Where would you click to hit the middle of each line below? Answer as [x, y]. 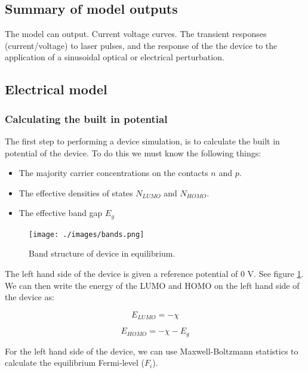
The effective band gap [61, 213]
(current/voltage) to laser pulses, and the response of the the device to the [141, 45]
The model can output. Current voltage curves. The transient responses [136, 34]
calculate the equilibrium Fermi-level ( [75, 363]
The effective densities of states [76, 192]
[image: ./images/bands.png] [87, 234]
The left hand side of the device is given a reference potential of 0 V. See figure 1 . [154, 274]
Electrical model [56, 89]
